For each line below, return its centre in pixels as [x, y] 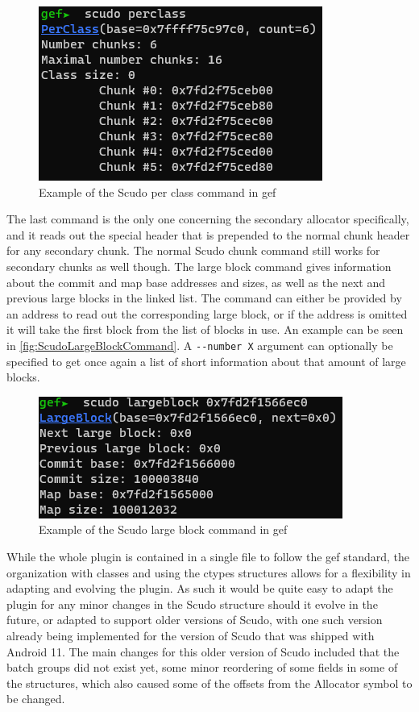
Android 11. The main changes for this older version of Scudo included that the [203, 651]
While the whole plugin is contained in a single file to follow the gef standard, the [208, 556]
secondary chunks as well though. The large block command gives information [199, 266]
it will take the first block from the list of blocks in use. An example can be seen [205, 329]
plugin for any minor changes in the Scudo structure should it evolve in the [192, 604]
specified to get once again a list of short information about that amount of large [206, 361]
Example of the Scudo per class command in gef [158, 192]
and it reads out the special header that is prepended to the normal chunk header [208, 234]
